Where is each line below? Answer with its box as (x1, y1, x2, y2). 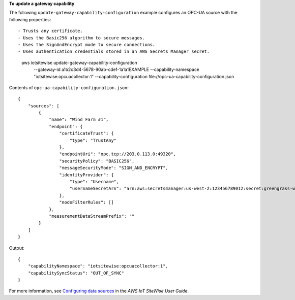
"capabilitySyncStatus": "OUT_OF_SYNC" (28, 270, 124, 276)
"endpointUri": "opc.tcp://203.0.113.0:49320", (59, 151, 177, 157)
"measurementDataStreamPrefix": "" (49, 213, 135, 219)
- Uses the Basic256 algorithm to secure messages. (18, 35, 145, 40)
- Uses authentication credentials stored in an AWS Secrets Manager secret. (18, 49, 210, 54)
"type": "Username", (69, 179, 119, 184)
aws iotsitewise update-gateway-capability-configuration (21, 60, 138, 66)
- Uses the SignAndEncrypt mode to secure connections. (18, 42, 155, 47)
